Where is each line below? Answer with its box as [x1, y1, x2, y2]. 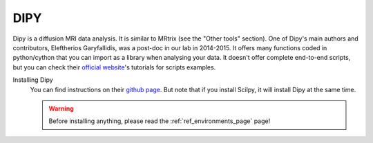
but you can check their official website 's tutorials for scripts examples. [12, 63, 216, 71]
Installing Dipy [12, 76, 53, 84]
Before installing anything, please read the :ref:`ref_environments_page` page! [48, 117, 271, 125]
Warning [48, 104, 74, 113]
